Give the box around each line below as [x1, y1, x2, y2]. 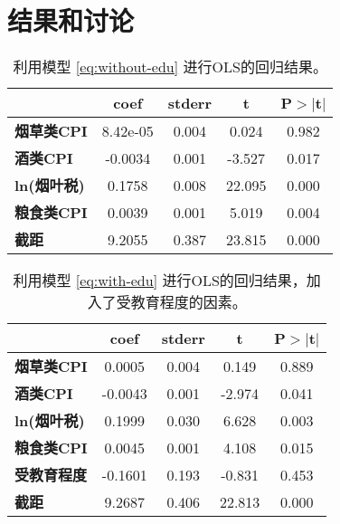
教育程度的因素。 [130, 291, 247, 313]
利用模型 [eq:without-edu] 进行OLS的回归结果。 [13, 56, 327, 78]
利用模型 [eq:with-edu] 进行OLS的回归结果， [13, 270, 307, 291]
